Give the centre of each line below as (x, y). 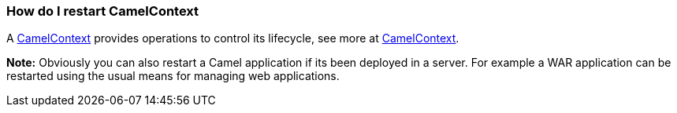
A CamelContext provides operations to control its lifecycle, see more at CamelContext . (233, 38)
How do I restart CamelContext (103, 11)
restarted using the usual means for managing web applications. (173, 76)
